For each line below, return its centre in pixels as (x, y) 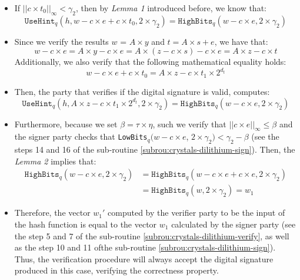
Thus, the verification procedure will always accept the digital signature (144, 258)
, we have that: (241, 41)
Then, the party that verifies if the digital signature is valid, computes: (142, 91)
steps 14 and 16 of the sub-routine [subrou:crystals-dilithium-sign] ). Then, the (155, 149)
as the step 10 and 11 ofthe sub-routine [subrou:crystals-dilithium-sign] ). (145, 247)
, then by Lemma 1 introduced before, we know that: (171, 8)
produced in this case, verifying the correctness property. (116, 270)
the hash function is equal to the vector (86, 224)
